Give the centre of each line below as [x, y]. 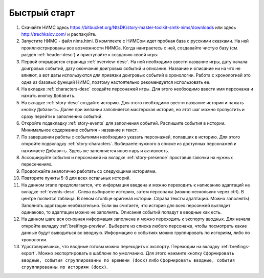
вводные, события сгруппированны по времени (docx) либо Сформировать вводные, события [128, 260]
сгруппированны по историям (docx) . [65, 267]
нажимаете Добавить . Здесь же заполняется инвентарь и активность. [95, 151]
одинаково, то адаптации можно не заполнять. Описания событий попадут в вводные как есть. [121, 212]
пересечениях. [37, 164]
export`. [29, 253]
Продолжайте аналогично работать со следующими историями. [89, 171]
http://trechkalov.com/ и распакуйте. [59, 34]
